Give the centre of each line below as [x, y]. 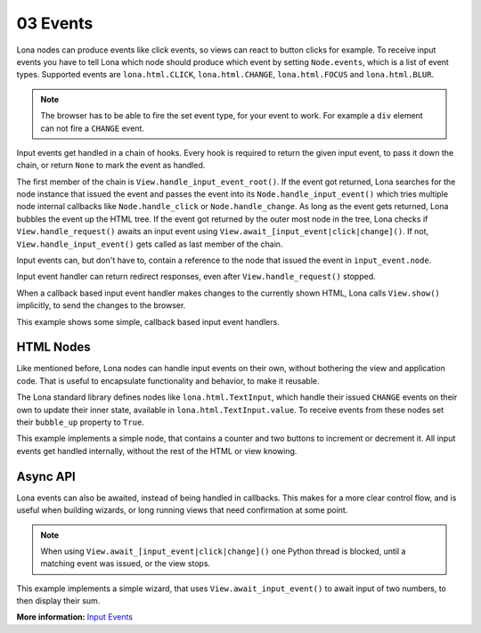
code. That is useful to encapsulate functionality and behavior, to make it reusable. [168, 381]
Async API [46, 476]
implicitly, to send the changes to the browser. [101, 305]
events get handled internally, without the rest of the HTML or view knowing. [157, 450]
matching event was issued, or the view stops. [126, 564]
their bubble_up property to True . [80, 422]
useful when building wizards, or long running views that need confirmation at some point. [182, 510]
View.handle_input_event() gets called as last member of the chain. [150, 244]
